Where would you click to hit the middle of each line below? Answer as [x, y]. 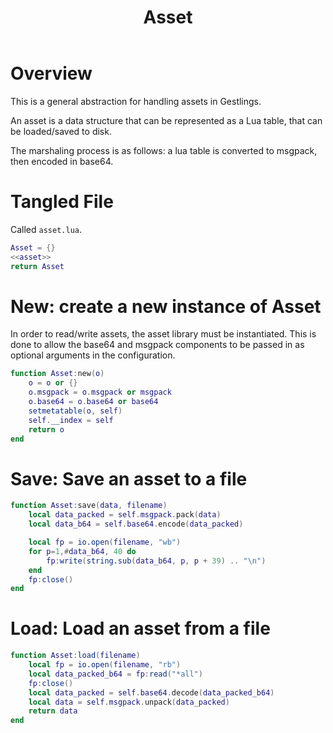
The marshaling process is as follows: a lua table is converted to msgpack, [164, 150]
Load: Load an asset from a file [140, 628]
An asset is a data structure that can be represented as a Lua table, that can [166, 120]
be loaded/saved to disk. [61, 131]
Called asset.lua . [46, 229]
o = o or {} [53, 383]
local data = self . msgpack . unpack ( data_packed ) [129, 702]
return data [53, 711]
